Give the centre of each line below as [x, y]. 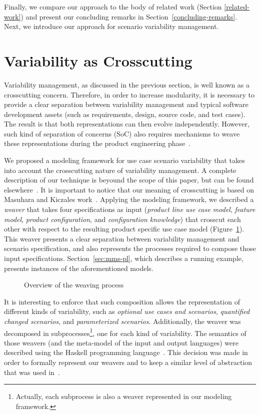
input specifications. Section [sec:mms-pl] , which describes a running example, [124, 258]
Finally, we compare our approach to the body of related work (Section [113, 6]
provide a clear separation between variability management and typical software [126, 104]
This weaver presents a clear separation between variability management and [122, 238]
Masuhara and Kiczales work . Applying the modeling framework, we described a [129, 199]
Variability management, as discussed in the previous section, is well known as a [127, 84]
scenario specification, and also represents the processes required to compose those [130, 248]
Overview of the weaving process [74, 285]
